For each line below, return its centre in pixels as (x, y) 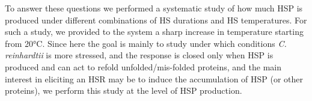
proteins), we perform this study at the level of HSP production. (124, 90)
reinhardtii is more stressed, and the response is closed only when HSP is (139, 55)
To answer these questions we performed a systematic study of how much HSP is (154, 8)
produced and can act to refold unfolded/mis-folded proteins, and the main (143, 66)
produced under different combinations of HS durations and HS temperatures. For (156, 20)
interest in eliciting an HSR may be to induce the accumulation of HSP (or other (154, 78)
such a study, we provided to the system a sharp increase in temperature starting (154, 32)
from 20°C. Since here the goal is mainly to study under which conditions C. (146, 43)
